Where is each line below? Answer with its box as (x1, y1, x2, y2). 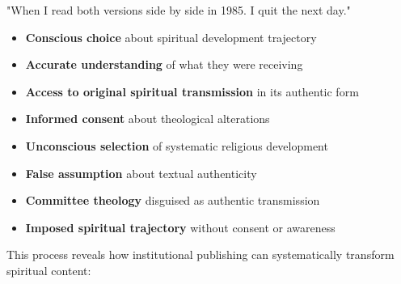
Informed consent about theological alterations (25, 110, 270, 127)
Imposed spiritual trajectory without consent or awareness (25, 218, 336, 235)
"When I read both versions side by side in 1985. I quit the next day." (6, 2, 351, 18)
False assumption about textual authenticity (25, 164, 257, 181)
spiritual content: (6, 261, 91, 278)
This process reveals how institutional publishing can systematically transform (6, 246, 395, 263)
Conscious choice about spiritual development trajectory (25, 28, 317, 45)
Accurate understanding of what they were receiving (25, 56, 303, 73)
